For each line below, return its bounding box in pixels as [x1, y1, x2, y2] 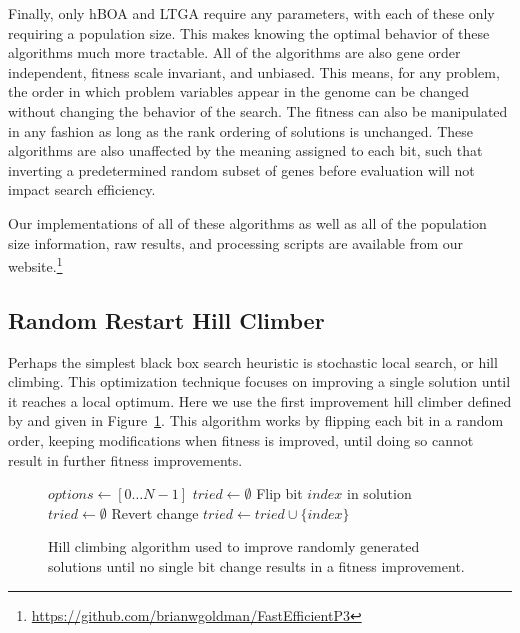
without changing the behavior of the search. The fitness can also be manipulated [8, 100, 508, 121]
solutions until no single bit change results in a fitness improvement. [48, 555, 465, 576]
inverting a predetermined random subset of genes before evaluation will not [8, 159, 475, 180]
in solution [347, 483, 412, 504]
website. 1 [8, 253, 63, 276]
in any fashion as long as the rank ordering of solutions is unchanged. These [8, 120, 474, 141]
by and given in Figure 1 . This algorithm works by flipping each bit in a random [8, 410, 504, 431]
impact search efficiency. [8, 179, 156, 200]
